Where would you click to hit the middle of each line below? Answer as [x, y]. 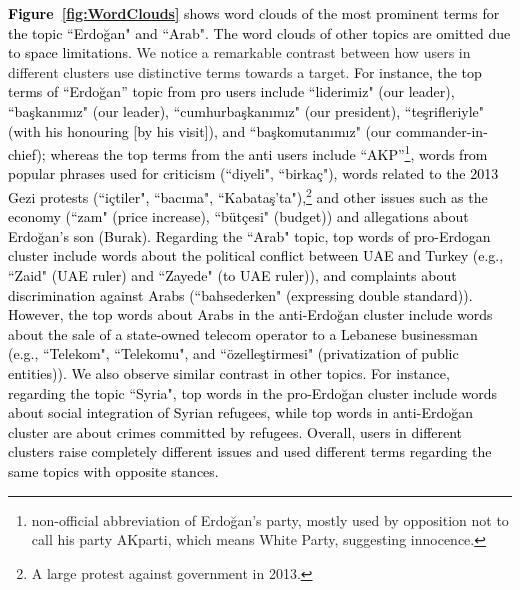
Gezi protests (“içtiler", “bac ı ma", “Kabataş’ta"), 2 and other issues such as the [248, 195]
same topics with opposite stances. [113, 470]
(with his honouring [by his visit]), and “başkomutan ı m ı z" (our [200, 130]
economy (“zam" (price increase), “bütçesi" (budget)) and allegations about [238, 216]
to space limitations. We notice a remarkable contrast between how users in [239, 52]
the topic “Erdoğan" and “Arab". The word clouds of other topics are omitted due [259, 32]
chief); [27, 153]
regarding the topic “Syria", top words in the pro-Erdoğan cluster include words [253, 392]
